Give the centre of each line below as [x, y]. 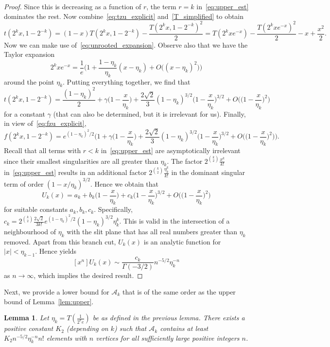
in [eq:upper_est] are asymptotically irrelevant [171, 150]
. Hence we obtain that [125, 183]
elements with [67, 338]
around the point [29, 81]
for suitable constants [36, 209]
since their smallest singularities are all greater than [81, 161]
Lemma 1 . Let [26, 318]
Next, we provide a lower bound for [57, 291]
